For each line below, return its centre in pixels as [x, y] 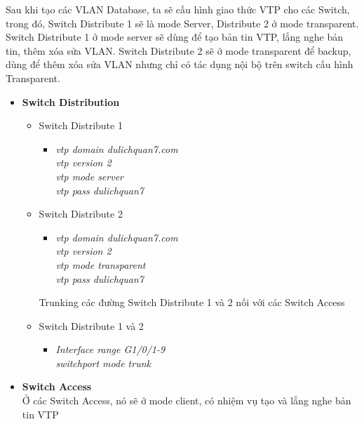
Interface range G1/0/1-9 [110, 349]
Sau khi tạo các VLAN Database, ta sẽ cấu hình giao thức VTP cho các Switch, [178, 9]
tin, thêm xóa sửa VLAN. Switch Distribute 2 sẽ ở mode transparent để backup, [178, 50]
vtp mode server [90, 176]
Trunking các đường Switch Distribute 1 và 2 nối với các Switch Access [192, 302]
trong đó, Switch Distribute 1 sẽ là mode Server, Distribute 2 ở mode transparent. [182, 23]
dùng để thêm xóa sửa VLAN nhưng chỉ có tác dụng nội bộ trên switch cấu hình [180, 64]
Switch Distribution [71, 101]
